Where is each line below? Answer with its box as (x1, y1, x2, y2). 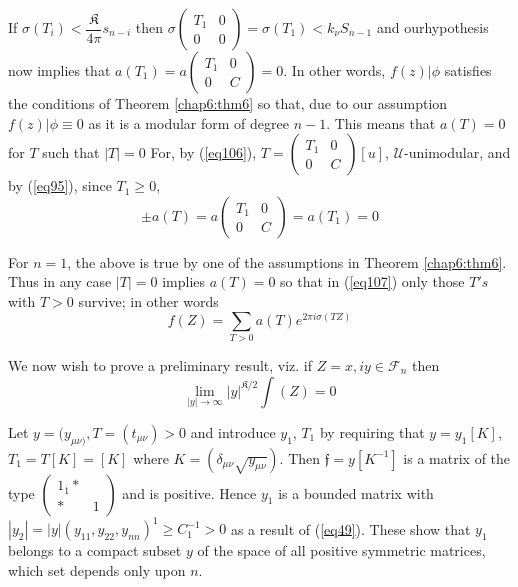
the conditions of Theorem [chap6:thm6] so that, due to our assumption (8, 93, 448, 113)
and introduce (190, 421, 276, 442)
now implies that (8, 60, 111, 80)
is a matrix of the (403, 447, 511, 468)
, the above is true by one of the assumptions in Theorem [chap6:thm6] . (67, 251, 507, 272)
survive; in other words (78, 290, 219, 311)
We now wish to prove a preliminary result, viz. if (8, 354, 313, 375)
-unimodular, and (404, 142, 511, 163)
